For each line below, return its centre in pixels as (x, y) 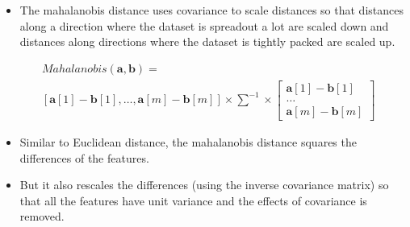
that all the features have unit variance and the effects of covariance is (193, 200)
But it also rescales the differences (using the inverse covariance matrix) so (204, 185)
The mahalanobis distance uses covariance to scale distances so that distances (211, 10)
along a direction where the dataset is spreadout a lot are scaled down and (204, 25)
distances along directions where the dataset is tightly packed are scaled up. (207, 41)
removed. (42, 216)
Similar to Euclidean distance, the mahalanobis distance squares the (188, 141)
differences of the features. (84, 157)
